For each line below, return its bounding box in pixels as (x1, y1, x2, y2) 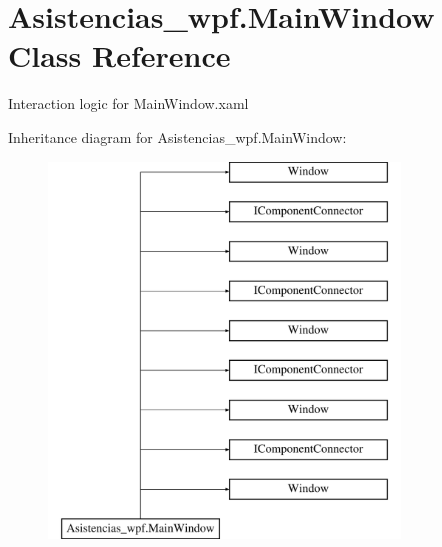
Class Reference (8, 35, 231, 76)
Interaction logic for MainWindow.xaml (8, 93, 249, 114)
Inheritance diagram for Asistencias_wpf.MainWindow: (8, 126, 347, 147)
